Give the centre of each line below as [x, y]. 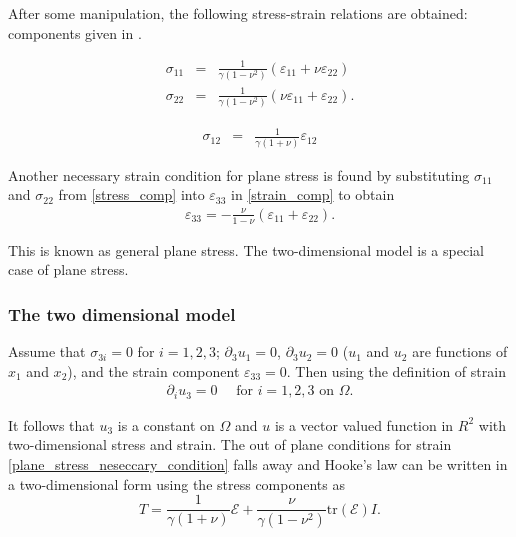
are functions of [460, 351]
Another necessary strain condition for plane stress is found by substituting [239, 174]
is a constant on [166, 424]
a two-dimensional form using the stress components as [176, 483]
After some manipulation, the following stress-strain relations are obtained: [238, 13]
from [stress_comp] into [131, 194]
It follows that [51, 424]
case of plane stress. [68, 269]
